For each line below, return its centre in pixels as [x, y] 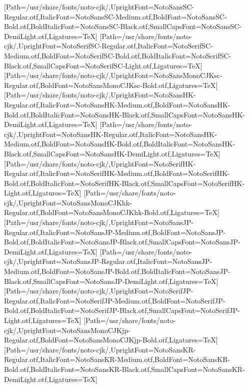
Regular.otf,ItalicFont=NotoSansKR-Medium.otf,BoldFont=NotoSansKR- [117, 359]
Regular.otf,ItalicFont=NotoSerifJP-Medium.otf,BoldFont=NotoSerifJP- [115, 300]
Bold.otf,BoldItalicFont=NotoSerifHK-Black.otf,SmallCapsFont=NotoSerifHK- [124, 183]
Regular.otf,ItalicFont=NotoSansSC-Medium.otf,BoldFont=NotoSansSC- [115, 16]
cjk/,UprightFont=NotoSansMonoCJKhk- [68, 202]
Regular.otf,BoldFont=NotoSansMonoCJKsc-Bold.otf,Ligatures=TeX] [111, 85]
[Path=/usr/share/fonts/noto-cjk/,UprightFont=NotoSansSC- [99, 6]
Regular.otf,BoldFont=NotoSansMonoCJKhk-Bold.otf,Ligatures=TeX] [112, 212]
